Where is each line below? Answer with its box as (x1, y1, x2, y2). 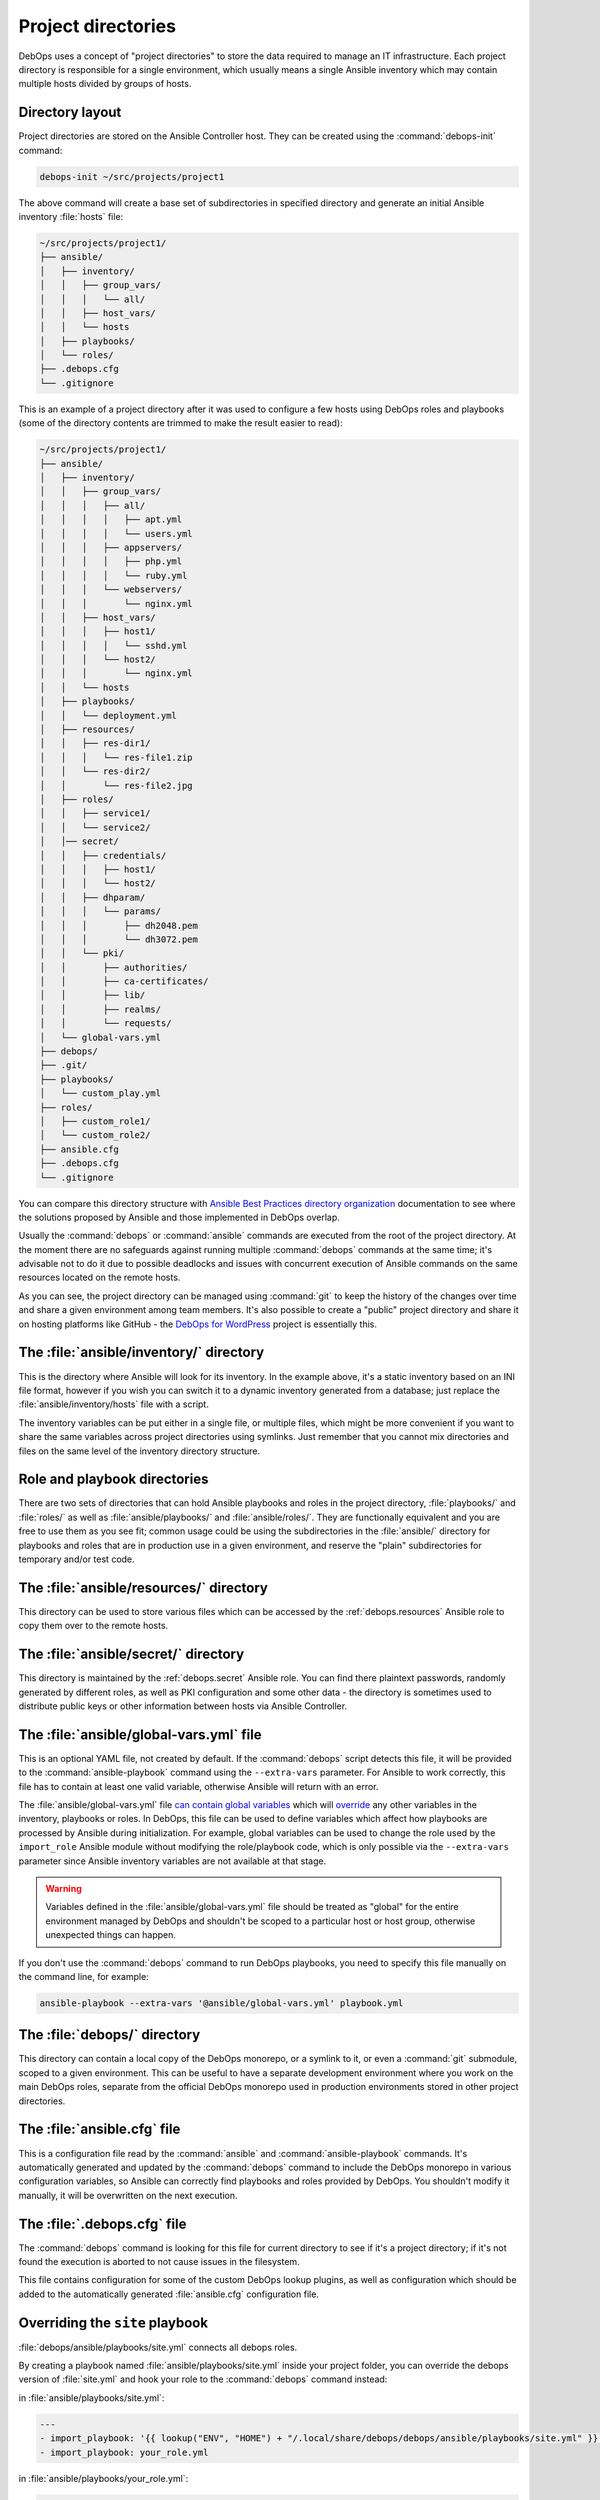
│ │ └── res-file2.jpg (39, 780, 194, 791)
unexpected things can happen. (45, 1929, 177, 1941)
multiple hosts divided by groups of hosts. (18, 78, 192, 90)
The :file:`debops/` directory (18, 2026, 201, 2044)
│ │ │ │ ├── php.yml (39, 556, 183, 567)
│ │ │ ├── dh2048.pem (39, 920, 199, 931)
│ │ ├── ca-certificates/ (39, 976, 209, 987)
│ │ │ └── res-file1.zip (39, 751, 194, 763)
